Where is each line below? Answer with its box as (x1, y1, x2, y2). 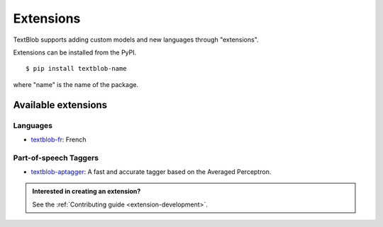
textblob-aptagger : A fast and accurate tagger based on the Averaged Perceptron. (30, 168, 272, 176)
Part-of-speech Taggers (13, 153, 99, 163)
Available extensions (13, 99, 108, 111)
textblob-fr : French (30, 135, 87, 144)
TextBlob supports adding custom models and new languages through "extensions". (13, 35, 259, 44)
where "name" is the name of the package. (13, 80, 138, 88)
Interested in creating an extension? (32, 187, 141, 196)
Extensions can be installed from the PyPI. (13, 48, 137, 57)
